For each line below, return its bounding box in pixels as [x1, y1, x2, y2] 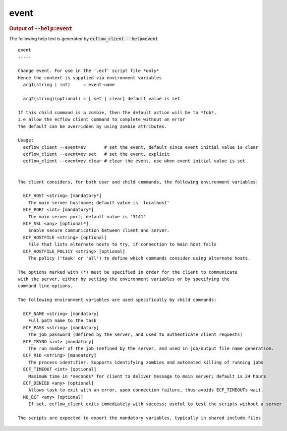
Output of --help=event [9, 25, 72, 32]
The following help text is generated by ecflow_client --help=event [9, 35, 158, 42]
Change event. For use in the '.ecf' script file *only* [18, 68, 160, 74]
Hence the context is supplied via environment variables [18, 75, 162, 80]
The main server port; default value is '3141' [28, 214, 146, 219]
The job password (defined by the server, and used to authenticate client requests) [28, 332, 243, 337]
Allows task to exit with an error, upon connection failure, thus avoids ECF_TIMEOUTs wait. [28, 387, 264, 393]
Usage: [18, 137, 34, 143]
